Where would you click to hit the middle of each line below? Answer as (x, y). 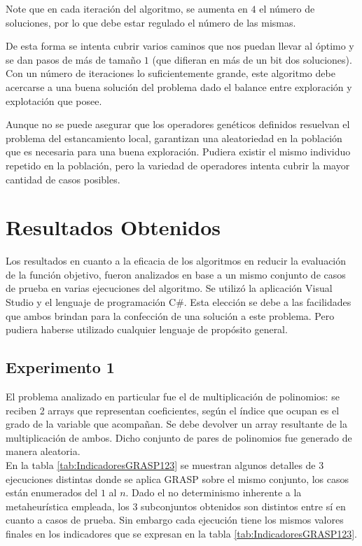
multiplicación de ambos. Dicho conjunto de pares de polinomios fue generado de (179, 437)
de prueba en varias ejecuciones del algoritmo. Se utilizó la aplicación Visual (169, 288)
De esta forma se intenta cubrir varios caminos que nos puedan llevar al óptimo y (180, 46)
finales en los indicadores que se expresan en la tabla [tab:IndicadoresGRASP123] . (181, 533)
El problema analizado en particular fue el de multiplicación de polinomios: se (173, 397)
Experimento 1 (60, 367)
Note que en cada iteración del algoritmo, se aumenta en (127, 8)
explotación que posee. (54, 100)
